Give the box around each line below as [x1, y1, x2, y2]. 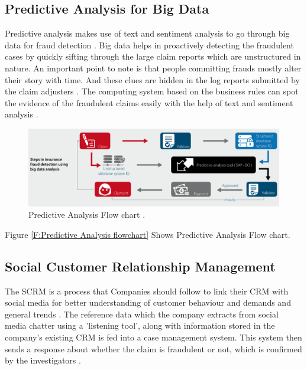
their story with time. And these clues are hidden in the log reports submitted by [5, 73, 300, 86]
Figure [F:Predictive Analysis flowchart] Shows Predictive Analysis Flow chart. [5, 228, 290, 240]
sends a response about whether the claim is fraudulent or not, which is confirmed [5, 342, 302, 355]
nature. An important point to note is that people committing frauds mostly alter [5, 61, 302, 74]
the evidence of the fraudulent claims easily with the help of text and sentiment [5, 96, 293, 109]
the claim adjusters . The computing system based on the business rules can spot [5, 85, 299, 97]
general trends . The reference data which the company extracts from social [5, 307, 279, 320]
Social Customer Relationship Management [5, 257, 276, 275]
